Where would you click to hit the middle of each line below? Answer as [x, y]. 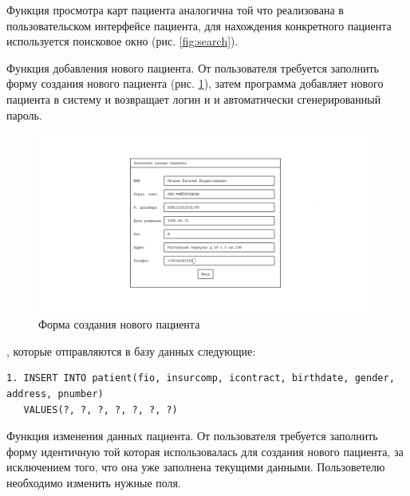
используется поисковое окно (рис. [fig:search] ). [122, 41]
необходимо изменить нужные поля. [94, 482]
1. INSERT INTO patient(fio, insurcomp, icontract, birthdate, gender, [201, 378]
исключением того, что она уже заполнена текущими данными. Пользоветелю [196, 467]
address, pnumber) [55, 394]
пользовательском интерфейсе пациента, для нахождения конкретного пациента [199, 25]
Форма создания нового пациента [119, 324]
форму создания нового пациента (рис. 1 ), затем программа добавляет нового [195, 83]
